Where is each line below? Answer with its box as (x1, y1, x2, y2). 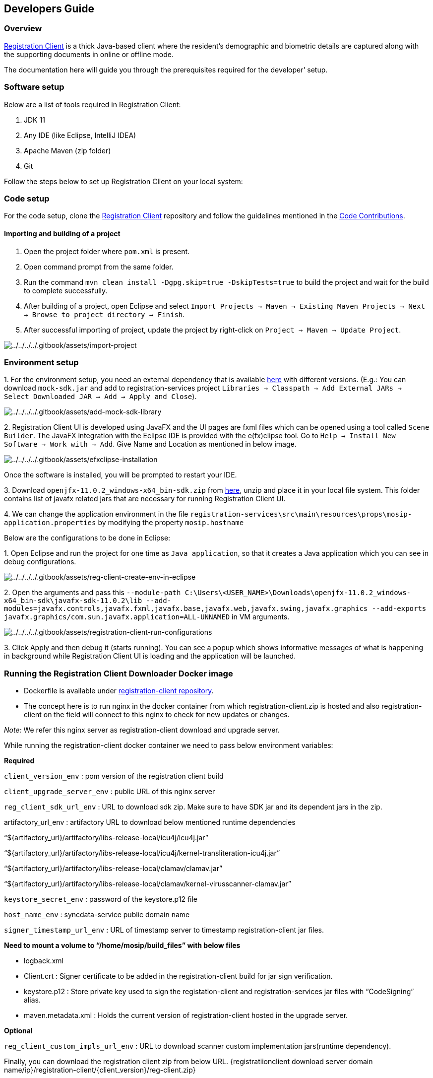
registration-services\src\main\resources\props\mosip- (190, 510, 412, 519)
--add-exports (371, 605, 427, 613)
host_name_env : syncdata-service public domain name (4, 910, 190, 919)
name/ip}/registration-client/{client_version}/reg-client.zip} (4, 1066, 196, 1075)
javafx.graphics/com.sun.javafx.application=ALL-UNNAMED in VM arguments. (4, 612, 290, 621)
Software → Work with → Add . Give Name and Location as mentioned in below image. (4, 440, 297, 449)
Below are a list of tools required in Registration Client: (4, 100, 181, 109)
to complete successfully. (24, 286, 108, 295)
